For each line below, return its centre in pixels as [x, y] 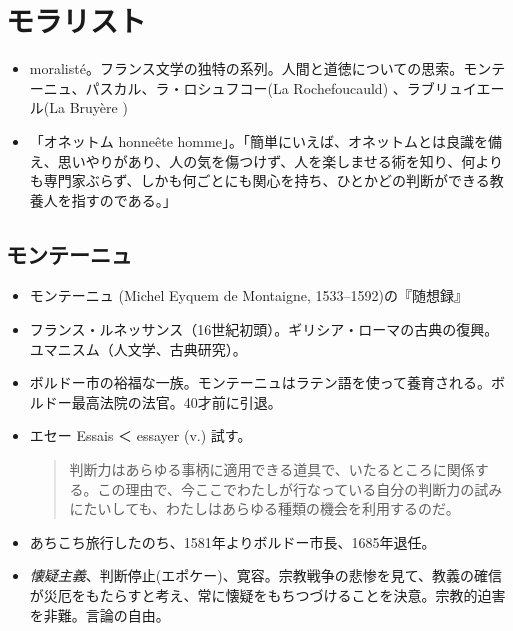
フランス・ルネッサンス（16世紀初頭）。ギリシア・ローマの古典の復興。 [264, 329]
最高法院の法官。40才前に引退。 [176, 401]
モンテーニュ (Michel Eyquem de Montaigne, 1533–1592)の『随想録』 [248, 295]
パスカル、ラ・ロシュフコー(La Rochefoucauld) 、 [246, 87]
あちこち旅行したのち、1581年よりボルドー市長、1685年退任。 [232, 541]
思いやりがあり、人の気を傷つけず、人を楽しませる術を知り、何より [280, 160]
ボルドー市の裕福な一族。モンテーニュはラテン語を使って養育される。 [260, 382]
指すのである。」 [124, 199]
